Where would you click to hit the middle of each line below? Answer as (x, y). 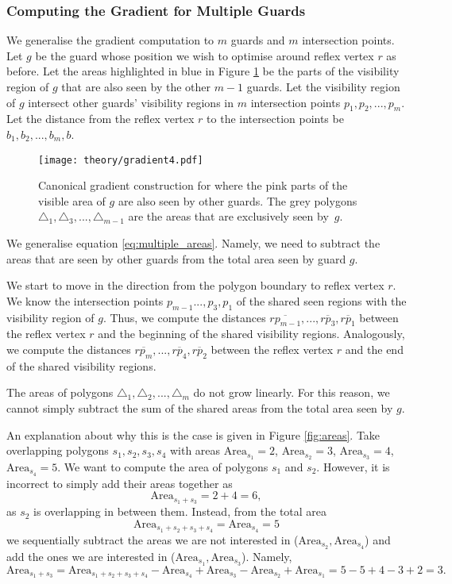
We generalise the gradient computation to (110, 40)
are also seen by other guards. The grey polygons (238, 200)
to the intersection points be (275, 119)
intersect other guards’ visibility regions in (131, 102)
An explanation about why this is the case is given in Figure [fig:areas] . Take (193, 434)
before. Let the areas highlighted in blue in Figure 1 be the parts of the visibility (203, 71)
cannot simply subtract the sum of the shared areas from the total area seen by (200, 407)
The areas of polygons (60, 392)
